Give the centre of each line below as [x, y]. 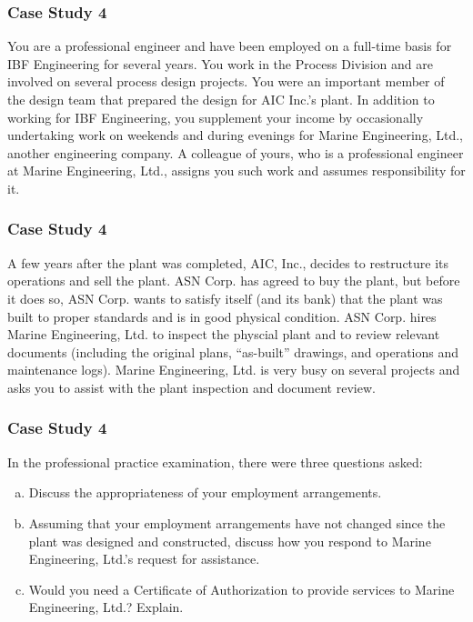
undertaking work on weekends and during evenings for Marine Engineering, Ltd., [235, 135]
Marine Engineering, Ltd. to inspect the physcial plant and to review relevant [224, 334]
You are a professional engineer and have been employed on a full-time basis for [230, 46]
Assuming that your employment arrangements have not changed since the [237, 522]
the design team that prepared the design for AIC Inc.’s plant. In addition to [221, 99]
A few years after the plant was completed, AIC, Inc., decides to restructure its [228, 262]
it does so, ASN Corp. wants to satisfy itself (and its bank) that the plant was [225, 298]
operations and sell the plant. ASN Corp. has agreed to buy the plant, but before [234, 281]
